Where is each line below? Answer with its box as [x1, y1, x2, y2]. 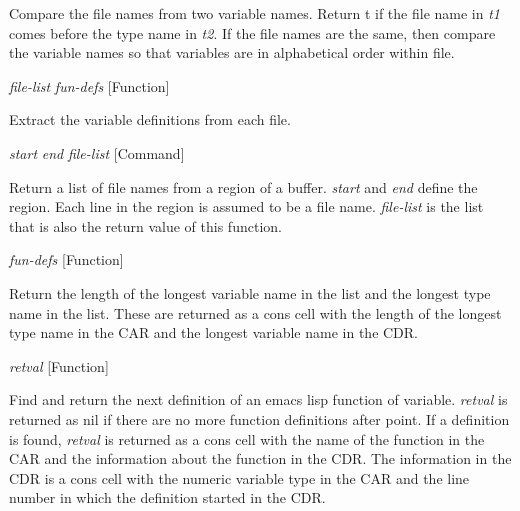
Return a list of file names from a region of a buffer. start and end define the [9, 176, 478, 197]
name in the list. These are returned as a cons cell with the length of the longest [9, 302, 502, 323]
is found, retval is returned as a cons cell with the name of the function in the [9, 428, 485, 449]
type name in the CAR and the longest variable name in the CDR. [9, 322, 419, 343]
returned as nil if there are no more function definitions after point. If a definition [9, 408, 510, 429]
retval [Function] [9, 355, 109, 376]
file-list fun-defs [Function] [9, 75, 170, 96]
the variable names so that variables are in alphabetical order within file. [9, 42, 455, 63]
